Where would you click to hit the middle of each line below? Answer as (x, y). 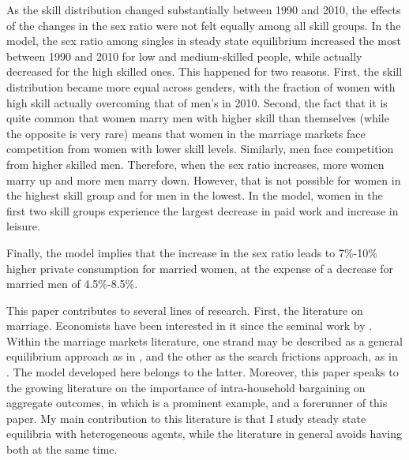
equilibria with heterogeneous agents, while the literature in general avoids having (204, 434)
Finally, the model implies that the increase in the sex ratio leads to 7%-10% (192, 252)
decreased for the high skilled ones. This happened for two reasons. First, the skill (204, 71)
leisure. (23, 226)
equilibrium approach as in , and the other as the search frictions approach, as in (202, 356)
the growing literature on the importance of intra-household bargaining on (186, 387)
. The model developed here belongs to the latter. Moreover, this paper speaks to (203, 372)
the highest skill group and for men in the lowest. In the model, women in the (195, 195)
